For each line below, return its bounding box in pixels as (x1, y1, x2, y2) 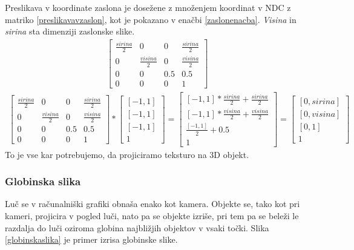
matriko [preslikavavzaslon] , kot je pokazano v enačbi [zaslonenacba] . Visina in (5, 13, 297, 25)
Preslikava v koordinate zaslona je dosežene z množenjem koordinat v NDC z (5, 1, 291, 13)
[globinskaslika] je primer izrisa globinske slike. (5, 233, 178, 246)
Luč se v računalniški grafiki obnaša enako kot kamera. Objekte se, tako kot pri (5, 197, 300, 210)
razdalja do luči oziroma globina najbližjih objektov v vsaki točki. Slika (5, 221, 269, 234)
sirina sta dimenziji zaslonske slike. (5, 25, 135, 38)
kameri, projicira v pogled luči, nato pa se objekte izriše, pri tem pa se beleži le (5, 209, 299, 222)
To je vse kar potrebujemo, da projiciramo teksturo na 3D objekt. (5, 148, 249, 160)
